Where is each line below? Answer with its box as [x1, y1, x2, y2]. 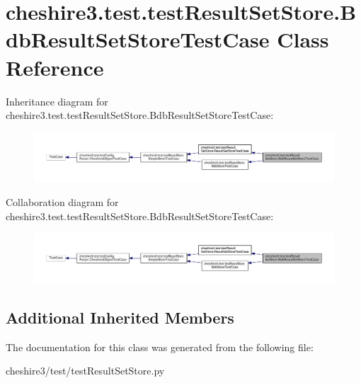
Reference [6, 52, 104, 81]
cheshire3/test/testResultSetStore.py [6, 363, 165, 378]
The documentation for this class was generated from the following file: [6, 339, 314, 354]
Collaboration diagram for [6, 195, 119, 210]
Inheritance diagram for [6, 93, 108, 108]
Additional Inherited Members [6, 307, 234, 328]
